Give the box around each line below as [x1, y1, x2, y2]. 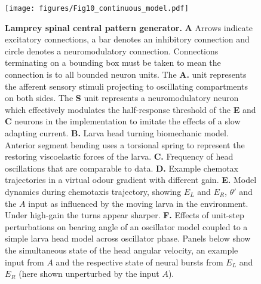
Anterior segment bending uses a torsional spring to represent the [5, 138, 245, 151]
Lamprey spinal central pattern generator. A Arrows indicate [5, 21, 253, 33]
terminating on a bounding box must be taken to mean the [5, 56, 221, 69]
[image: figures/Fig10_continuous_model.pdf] [5, 4, 189, 13]
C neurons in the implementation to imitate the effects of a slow [5, 115, 241, 127]
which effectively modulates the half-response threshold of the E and [5, 103, 256, 115]
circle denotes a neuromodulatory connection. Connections [5, 44, 219, 57]
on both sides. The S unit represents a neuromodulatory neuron [5, 91, 239, 104]
